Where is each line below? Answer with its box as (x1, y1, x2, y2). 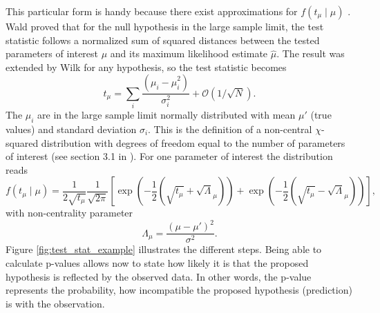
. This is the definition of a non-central (148, 121, 312, 136)
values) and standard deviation (6, 121, 137, 136)
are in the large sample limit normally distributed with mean (37, 108, 296, 122)
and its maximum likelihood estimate (110, 46, 268, 61)
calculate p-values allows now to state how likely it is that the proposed (6, 256, 309, 270)
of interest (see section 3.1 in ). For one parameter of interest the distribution (6, 149, 333, 163)
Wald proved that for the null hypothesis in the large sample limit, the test (6, 19, 324, 33)
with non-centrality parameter (6, 205, 133, 220)
